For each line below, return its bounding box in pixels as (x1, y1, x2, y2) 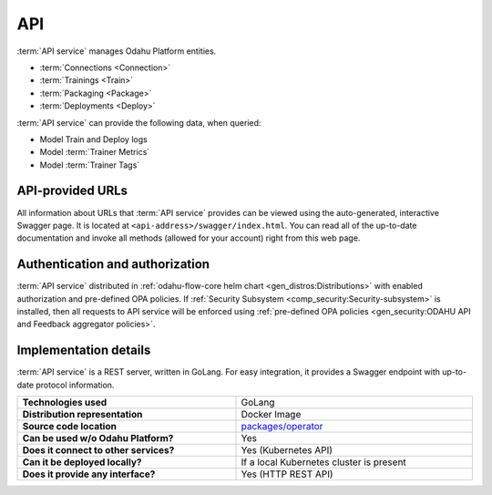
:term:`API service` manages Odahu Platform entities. (16, 46, 217, 57)
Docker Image (241, 408, 302, 421)
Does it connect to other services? (22, 444, 175, 457)
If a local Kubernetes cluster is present (241, 456, 407, 469)
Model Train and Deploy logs (39, 133, 148, 145)
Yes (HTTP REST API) (241, 468, 333, 480)
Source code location (22, 420, 118, 433)
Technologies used (22, 397, 108, 409)
